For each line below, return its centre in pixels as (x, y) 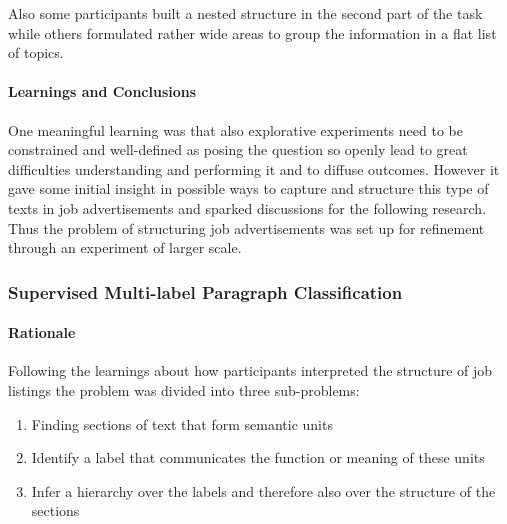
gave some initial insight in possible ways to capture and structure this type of (248, 188)
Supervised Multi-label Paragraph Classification (205, 291)
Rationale (42, 332)
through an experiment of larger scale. (125, 247)
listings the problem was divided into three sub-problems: (184, 389)
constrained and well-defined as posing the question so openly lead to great (238, 149)
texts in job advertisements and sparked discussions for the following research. (247, 207)
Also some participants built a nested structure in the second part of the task (245, 13)
